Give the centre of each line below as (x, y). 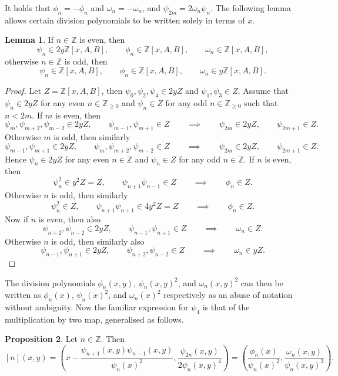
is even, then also (69, 219)
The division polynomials (50, 282)
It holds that (28, 8)
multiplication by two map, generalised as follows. (94, 319)
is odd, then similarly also (98, 241)
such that (261, 102)
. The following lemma (251, 8)
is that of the (226, 307)
